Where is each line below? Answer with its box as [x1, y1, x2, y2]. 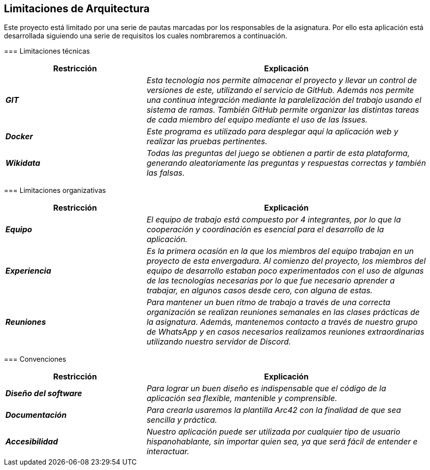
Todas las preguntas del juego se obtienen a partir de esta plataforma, [146, 148, 410, 158]
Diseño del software [5, 388, 82, 399]
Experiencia [5, 266, 51, 276]
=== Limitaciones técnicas [4, 47, 90, 56]
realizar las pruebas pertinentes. [146, 136, 267, 147]
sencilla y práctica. [146, 415, 217, 425]
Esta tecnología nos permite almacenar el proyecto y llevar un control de [146, 75, 417, 86]
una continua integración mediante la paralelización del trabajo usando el [146, 95, 422, 105]
